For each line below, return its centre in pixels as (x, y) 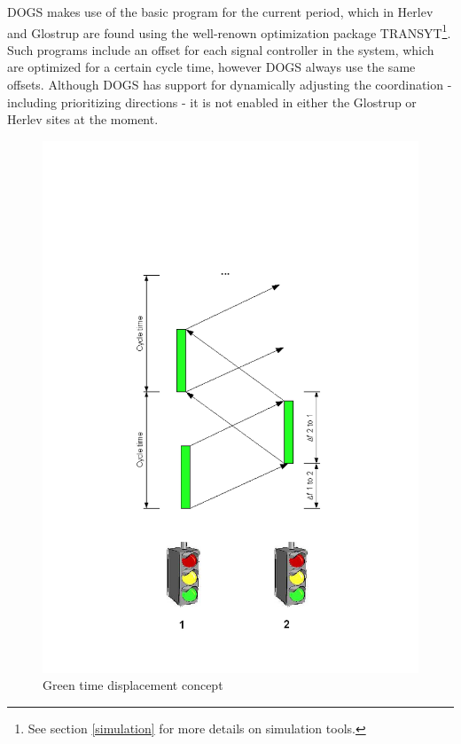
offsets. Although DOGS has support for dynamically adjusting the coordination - (230, 85)
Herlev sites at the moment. (83, 119)
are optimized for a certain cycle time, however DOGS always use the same (211, 67)
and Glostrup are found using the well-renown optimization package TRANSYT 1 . (229, 31)
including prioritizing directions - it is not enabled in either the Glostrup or (212, 102)
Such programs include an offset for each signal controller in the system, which (221, 49)
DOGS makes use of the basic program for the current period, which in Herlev (220, 12)
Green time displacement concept (133, 685)
